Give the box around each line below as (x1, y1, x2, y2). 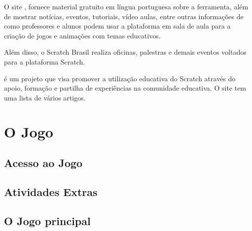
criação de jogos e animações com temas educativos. (4, 30, 161, 40)
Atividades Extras (4, 184, 98, 199)
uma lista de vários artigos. (4, 92, 86, 102)
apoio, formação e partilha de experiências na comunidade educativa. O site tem (4, 83, 247, 93)
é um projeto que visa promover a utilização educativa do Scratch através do (4, 73, 236, 83)
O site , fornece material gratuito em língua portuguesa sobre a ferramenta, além (4, 1, 249, 11)
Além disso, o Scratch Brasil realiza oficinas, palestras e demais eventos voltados (4, 47, 247, 57)
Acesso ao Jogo (4, 155, 83, 170)
